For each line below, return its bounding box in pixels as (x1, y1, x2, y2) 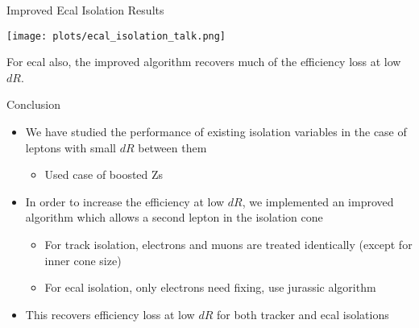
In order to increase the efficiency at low (25, 193, 225, 210)
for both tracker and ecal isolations (216, 305, 389, 322)
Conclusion (6, 96, 60, 113)
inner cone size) (44, 251, 122, 268)
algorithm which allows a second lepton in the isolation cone (25, 209, 323, 226)
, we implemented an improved (242, 193, 394, 210)
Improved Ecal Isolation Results (6, 2, 164, 18)
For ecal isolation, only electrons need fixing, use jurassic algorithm (44, 279, 376, 296)
